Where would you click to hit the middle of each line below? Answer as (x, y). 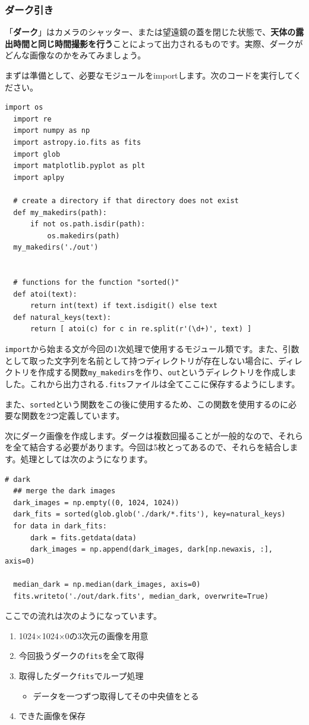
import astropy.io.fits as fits (77, 142)
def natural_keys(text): (62, 317)
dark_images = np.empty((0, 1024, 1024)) (96, 502)
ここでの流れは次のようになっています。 (83, 616)
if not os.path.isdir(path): (88, 224)
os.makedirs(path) (83, 236)
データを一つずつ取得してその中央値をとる (116, 696)
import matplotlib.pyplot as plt (79, 166)
